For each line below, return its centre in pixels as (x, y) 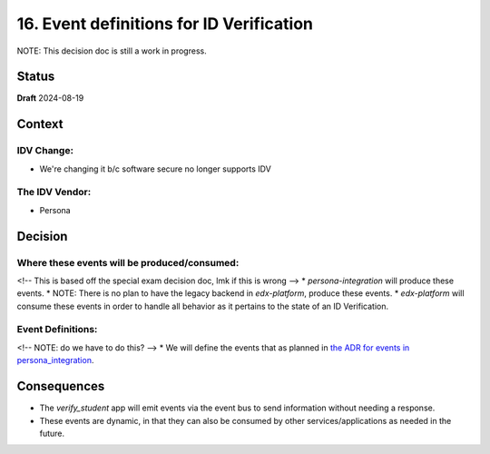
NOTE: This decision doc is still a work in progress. (112, 51)
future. (52, 433)
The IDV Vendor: (54, 192)
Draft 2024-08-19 (50, 98)
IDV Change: (45, 151)
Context (40, 124)
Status (36, 77)
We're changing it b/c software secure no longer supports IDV (155, 169)
